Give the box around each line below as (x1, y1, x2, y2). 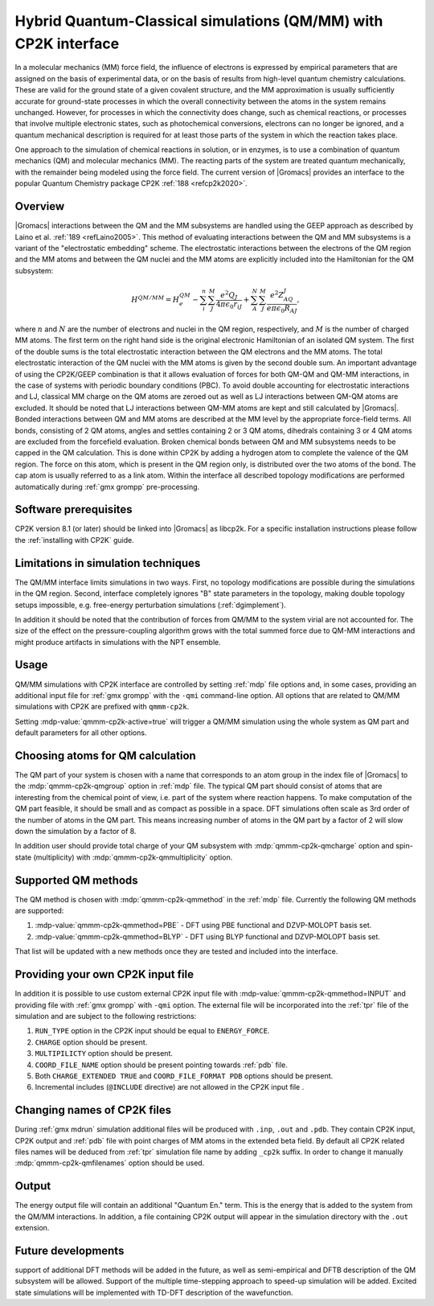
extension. (14, 1223, 50, 1233)
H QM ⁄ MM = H (131, 294, 180, 305)
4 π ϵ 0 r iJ (215, 299, 243, 310)
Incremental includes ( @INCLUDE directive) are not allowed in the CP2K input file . (35, 1082, 305, 1092)
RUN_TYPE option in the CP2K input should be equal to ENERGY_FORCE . (35, 1026, 270, 1036)
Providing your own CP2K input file (14, 967, 194, 981)
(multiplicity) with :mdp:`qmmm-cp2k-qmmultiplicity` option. (33, 852, 233, 862)
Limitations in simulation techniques (14, 556, 201, 570)
